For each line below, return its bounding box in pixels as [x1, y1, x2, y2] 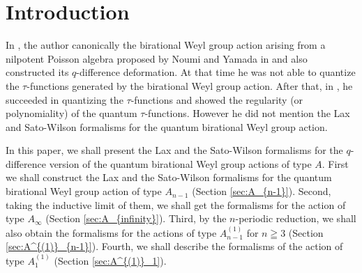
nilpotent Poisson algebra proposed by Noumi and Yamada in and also [6, 51, 308, 65]
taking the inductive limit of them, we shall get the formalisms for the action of [6, 197, 346, 212]
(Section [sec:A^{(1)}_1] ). [54, 253, 167, 267]
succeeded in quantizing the [6, 92, 123, 107]
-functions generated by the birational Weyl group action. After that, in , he [27, 78, 353, 93]
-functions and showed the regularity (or [130, 92, 303, 107]
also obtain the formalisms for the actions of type [6, 225, 217, 240]
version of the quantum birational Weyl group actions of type [49, 156, 312, 171]
